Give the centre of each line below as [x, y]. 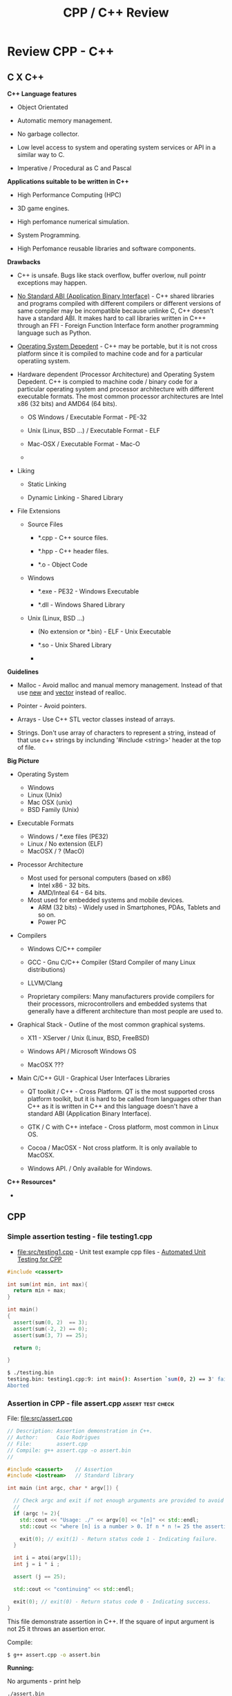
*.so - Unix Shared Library [75, 645]
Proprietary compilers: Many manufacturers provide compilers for [121, 996]
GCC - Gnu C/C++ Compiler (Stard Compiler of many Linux [112, 962]
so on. [47, 915]
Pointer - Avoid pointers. [52, 706]
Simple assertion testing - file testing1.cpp [80, 1237]
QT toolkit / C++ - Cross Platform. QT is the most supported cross [121, 1091]
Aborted [18, 1386]
